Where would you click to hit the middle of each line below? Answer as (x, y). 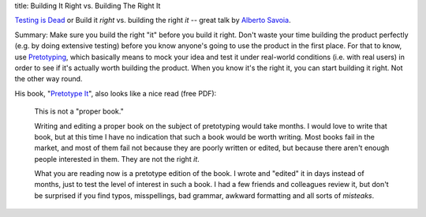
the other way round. (49, 79)
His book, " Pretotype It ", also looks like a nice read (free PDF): (116, 93)
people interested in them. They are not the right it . (117, 159)
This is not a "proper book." (79, 111)
